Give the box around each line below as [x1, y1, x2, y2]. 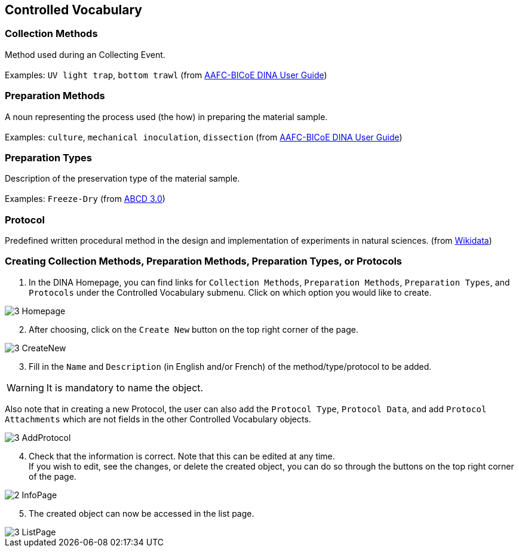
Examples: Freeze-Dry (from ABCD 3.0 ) [5, 194, 165, 204]
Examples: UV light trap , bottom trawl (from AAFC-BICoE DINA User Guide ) [5, 69, 327, 80]
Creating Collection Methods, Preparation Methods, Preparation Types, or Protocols [5, 255, 403, 268]
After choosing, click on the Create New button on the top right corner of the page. [29, 324, 358, 335]
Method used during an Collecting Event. [5, 49, 165, 60]
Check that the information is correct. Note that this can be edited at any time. [29, 450, 335, 461]
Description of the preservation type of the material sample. [5, 173, 240, 184]
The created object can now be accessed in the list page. [29, 508, 254, 519]
